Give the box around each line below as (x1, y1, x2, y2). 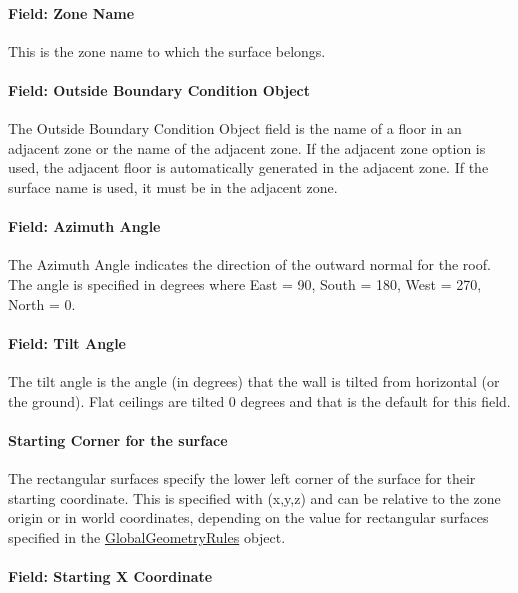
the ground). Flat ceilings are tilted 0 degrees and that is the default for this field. (8, 390, 511, 411)
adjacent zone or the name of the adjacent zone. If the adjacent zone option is (8, 137, 486, 158)
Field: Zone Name (8, 2, 135, 23)
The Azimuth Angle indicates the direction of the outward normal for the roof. (8, 254, 491, 275)
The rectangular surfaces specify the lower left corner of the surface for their (8, 467, 476, 488)
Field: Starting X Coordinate (8, 565, 213, 586)
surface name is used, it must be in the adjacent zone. (8, 176, 338, 197)
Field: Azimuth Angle (8, 216, 161, 237)
